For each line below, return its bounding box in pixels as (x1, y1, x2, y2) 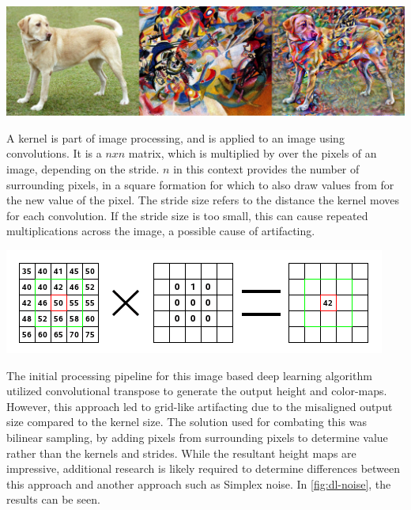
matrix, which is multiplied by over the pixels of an (128, 145, 377, 162)
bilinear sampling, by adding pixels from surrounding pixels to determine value (6, 429, 388, 446)
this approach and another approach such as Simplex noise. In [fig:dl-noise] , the (6, 475, 391, 492)
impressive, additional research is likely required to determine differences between (6, 460, 401, 477)
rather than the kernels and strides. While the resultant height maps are (6, 444, 356, 461)
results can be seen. (6, 491, 100, 508)
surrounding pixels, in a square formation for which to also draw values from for (6, 176, 394, 192)
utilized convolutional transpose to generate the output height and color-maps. (6, 382, 387, 399)
